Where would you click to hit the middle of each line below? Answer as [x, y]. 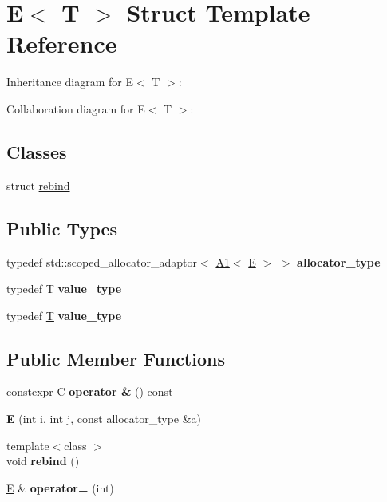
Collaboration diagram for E [76, 108]
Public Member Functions [116, 358]
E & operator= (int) [60, 487]
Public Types [62, 228]
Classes [37, 151]
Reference [62, 43]
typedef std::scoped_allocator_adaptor [102, 261]
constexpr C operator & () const [90, 391]
